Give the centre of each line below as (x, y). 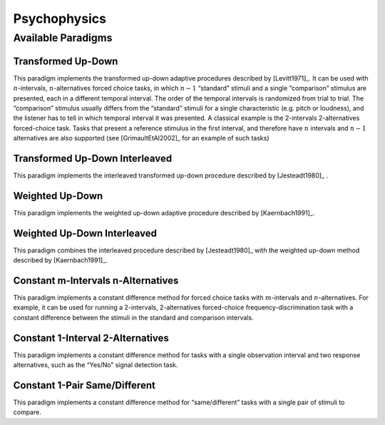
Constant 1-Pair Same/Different (84, 385)
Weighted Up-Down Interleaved (85, 233)
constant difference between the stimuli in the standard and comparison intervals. (133, 317)
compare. (27, 412)
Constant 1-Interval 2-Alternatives (91, 338)
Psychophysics (60, 19)
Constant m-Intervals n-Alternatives (96, 281)
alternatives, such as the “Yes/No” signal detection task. (96, 365)
